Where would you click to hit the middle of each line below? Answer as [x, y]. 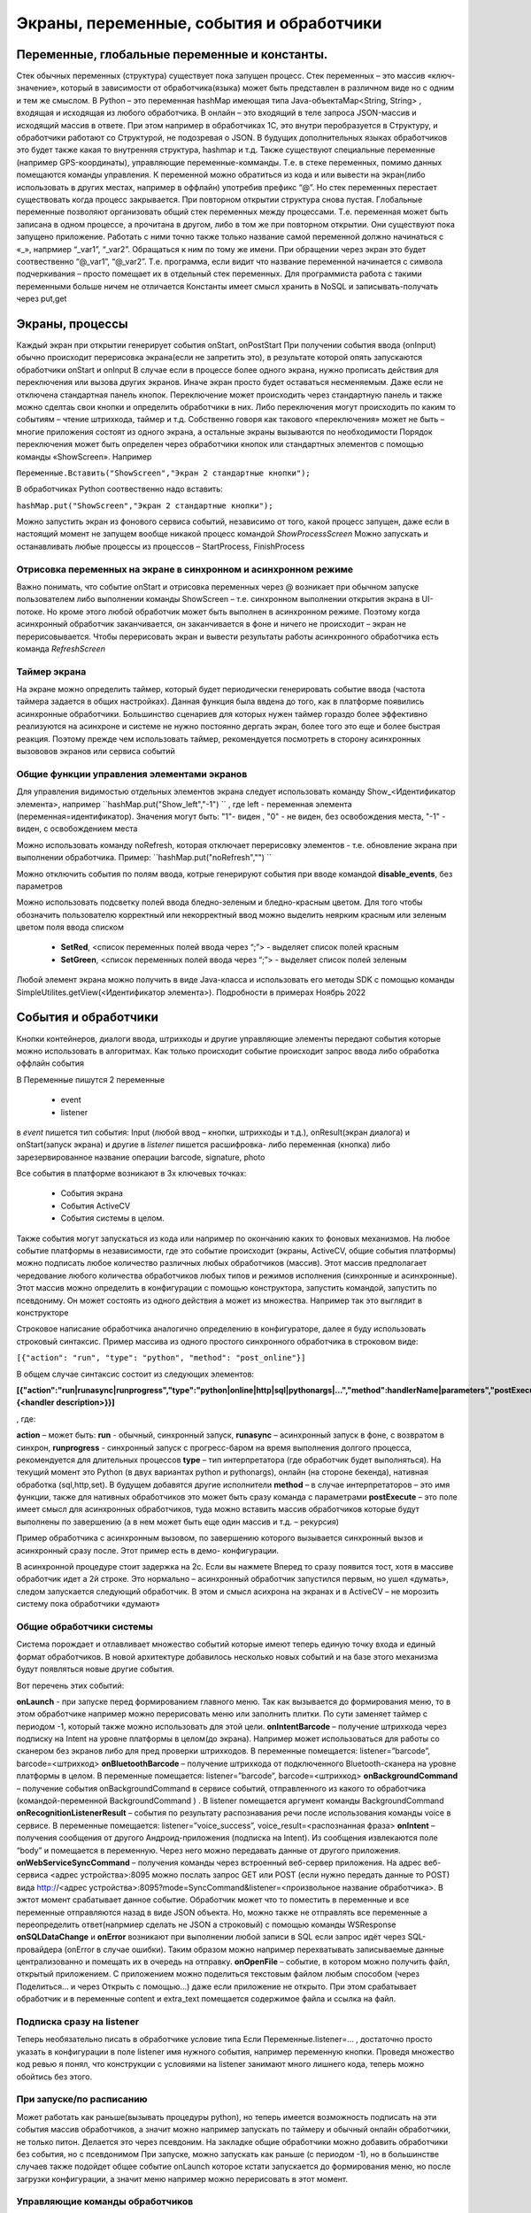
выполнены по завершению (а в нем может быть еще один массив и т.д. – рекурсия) [178, 1522]
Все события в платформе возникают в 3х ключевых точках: [131, 1174]
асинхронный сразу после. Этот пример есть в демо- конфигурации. [147, 1550]
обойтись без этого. [54, 2077]
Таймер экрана [51, 671]
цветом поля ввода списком [70, 927]
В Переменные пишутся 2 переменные [91, 1079]
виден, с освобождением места [77, 829]
